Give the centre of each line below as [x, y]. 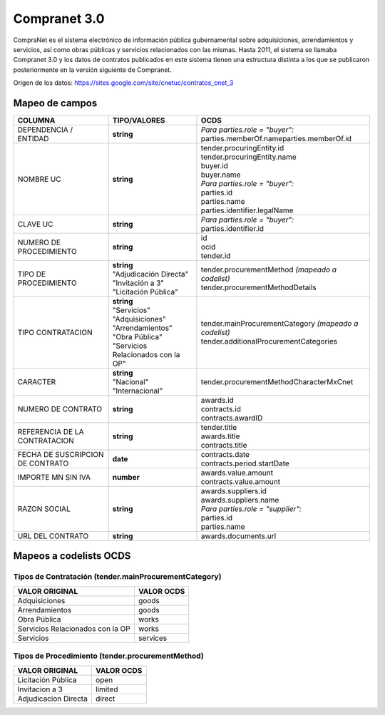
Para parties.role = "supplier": [251, 509]
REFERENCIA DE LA [51, 432]
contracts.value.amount [241, 482]
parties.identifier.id [232, 229]
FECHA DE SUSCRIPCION [61, 455]
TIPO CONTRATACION [55, 333]
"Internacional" [138, 391]
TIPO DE [32, 274]
